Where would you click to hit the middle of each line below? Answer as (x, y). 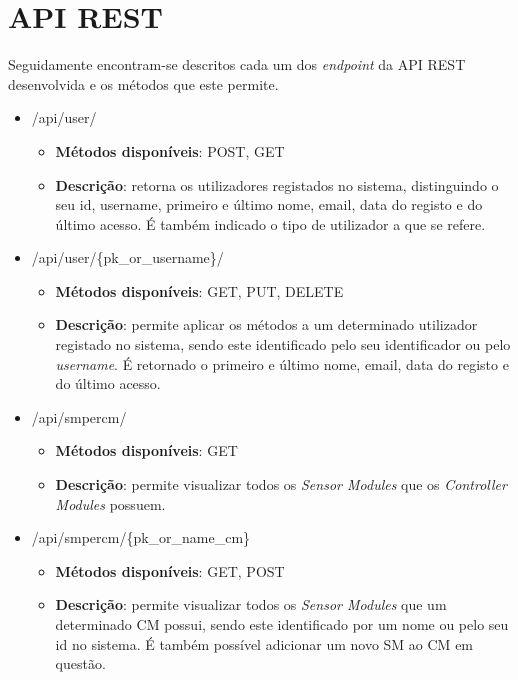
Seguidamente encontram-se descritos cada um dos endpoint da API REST (237, 64)
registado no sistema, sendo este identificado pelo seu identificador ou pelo (283, 344)
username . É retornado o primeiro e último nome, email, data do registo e (282, 363)
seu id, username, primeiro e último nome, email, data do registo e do (269, 204)
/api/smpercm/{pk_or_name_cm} (141, 537)
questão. (80, 663)
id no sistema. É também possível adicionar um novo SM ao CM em (264, 643)
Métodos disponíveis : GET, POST (170, 570)
